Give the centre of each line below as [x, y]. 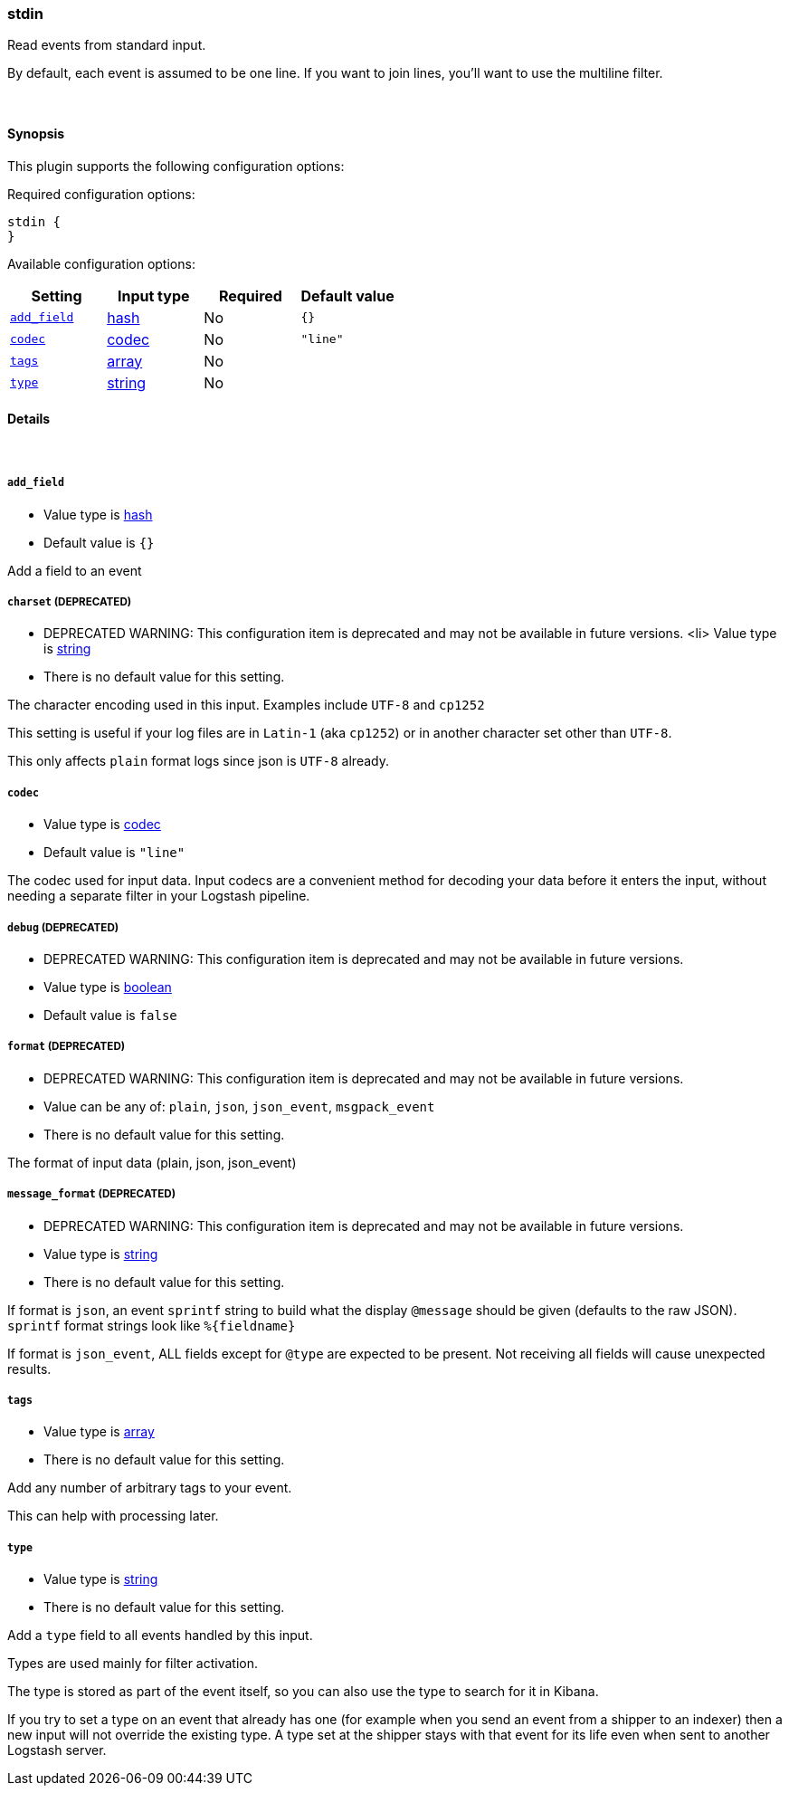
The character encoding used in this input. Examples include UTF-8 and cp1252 [246, 705]
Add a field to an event [75, 570]
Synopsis [36, 133]
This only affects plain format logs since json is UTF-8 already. [198, 761]
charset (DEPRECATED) [70, 601]
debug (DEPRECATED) [63, 927]
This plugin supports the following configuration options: [176, 166]
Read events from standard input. [107, 45]
